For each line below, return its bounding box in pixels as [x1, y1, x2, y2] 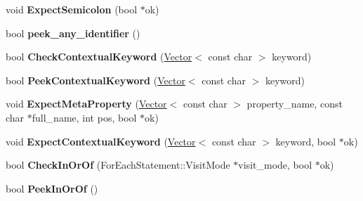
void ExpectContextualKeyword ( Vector [6, 134, 196, 148]
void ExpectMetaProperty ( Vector [6, 96, 167, 111]
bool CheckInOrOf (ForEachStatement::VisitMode [6, 157, 230, 172]
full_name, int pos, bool [32, 110, 137, 124]
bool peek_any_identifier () [6, 25, 140, 40]
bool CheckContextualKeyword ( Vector [6, 49, 192, 64]
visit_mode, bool [238, 157, 312, 172]
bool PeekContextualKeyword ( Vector [6, 72, 185, 87]
